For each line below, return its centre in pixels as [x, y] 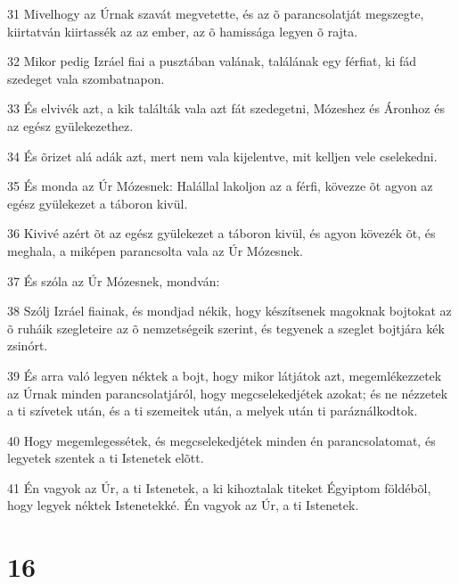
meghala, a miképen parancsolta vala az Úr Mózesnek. [155, 250]
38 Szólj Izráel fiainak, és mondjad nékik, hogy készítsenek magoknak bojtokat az [229, 311]
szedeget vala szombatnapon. [86, 78]
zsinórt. [28, 345]
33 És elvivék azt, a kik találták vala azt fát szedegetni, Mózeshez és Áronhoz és [226, 108]
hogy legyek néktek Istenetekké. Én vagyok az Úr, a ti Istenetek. [183, 505]
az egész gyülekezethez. [70, 125]
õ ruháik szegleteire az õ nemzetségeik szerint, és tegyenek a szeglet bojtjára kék [226, 328]
